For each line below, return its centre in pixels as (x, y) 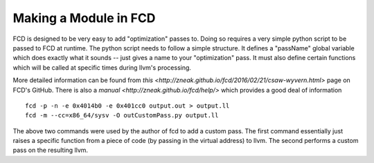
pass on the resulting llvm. (51, 150)
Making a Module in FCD (84, 18)
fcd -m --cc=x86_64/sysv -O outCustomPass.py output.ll (122, 115)
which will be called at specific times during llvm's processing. (102, 67)
